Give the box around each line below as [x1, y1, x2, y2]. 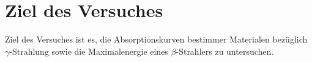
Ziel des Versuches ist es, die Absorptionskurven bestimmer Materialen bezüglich [5, 33, 308, 46]
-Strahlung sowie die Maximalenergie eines [9, 44, 168, 57]
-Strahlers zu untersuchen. [176, 44, 274, 57]
